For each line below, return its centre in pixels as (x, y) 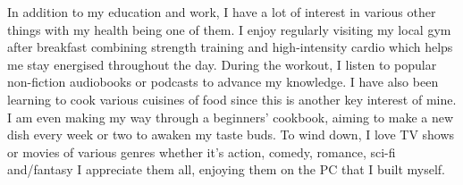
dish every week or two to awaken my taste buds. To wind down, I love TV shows (231, 135)
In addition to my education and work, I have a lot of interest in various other (222, 12)
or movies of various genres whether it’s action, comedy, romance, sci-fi (202, 151)
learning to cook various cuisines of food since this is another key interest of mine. (232, 99)
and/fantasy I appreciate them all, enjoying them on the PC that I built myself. (227, 169)
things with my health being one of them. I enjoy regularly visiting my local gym (229, 29)
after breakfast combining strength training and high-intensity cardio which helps (230, 47)
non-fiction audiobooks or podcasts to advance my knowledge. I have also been (223, 82)
